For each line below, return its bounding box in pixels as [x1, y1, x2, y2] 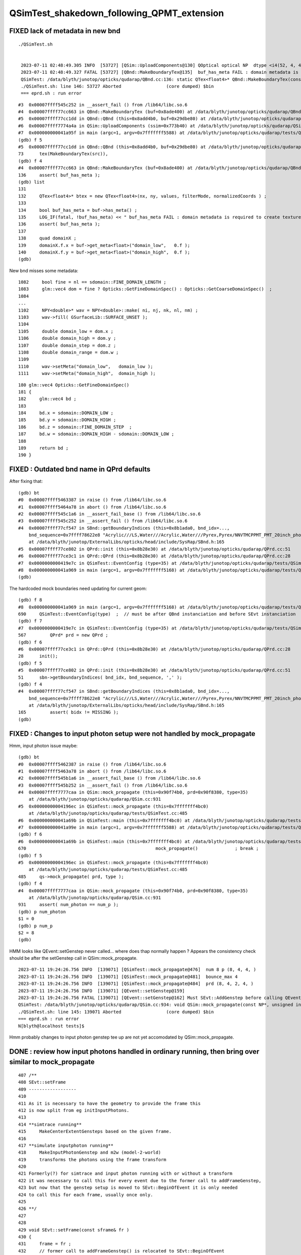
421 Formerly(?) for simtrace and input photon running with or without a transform [18, 1171, 233, 1177]
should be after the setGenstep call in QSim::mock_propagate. [9, 955, 138, 961]
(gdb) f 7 [18, 618, 42, 624]
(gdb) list [18, 179, 45, 185]
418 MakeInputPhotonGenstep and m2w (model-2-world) [18, 1150, 162, 1156]
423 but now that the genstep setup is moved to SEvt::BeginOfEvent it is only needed [18, 1185, 238, 1191]
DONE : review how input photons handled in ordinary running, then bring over [9, 1047, 259, 1056]
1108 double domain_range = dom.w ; [18, 349, 119, 355]
